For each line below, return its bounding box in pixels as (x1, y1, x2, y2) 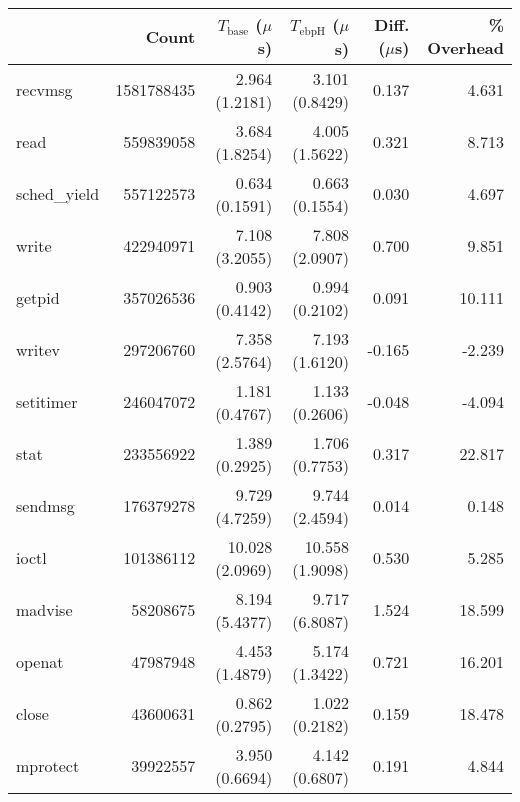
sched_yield (16, 182, 100, 206)
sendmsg (16, 494, 75, 518)
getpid (16, 286, 60, 310)
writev (16, 338, 61, 362)
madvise (16, 598, 73, 622)
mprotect (16, 754, 80, 778)
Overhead (427, 36, 504, 60)
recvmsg (16, 78, 73, 102)
